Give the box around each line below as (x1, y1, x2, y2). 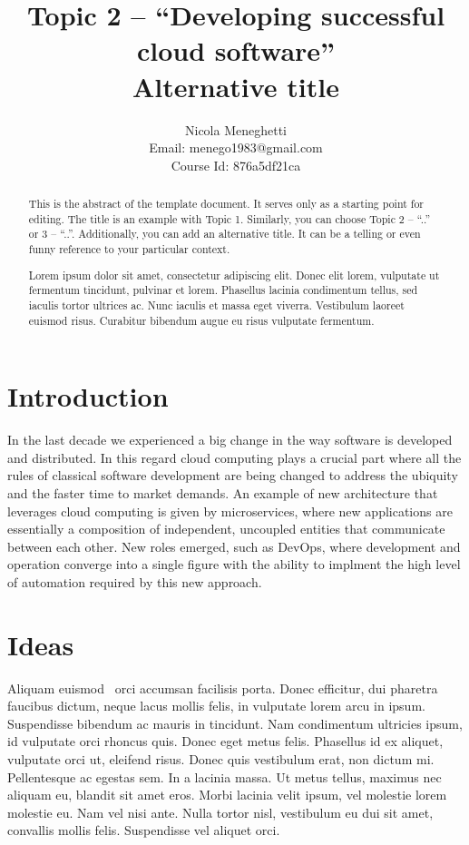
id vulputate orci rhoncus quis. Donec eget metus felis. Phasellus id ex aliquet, (7, 732, 444, 751)
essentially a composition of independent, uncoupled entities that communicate (7, 519, 445, 538)
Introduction (7, 378, 169, 415)
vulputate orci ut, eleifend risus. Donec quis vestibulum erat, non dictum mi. (7, 750, 435, 768)
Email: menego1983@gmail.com (149, 138, 323, 157)
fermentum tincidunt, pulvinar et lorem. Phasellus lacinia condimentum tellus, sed (28, 282, 418, 298)
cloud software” (136, 32, 336, 69)
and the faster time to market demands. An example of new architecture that (7, 483, 438, 502)
